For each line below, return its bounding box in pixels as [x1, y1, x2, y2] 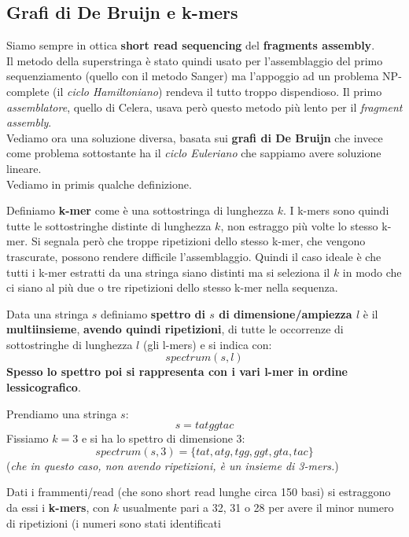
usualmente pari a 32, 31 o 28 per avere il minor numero [122, 499, 394, 516]
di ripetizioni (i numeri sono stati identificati [6, 514, 221, 531]
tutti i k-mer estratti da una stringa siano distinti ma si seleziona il [6, 263, 330, 280]
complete [6, 83, 50, 99]
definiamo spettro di [101, 305, 205, 322]
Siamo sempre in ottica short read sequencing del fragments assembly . [6, 37, 375, 53]
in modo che [342, 263, 402, 280]
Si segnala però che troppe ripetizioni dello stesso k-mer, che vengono [31, 233, 366, 249]
